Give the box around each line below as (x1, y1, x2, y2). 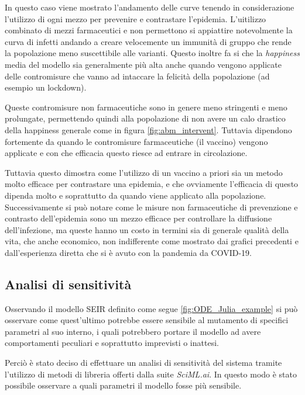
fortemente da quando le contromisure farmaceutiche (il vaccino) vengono (5, 135, 268, 147)
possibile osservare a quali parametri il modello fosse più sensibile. (5, 379, 242, 391)
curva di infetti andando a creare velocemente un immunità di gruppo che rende (5, 35, 292, 47)
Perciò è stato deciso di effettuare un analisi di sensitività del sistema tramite (5, 356, 282, 369)
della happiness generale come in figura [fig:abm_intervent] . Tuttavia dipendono (5, 123, 292, 136)
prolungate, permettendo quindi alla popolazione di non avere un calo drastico (5, 112, 286, 124)
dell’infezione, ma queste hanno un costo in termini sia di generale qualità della (5, 223, 289, 235)
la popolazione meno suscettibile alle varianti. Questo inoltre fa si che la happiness (5, 47, 300, 59)
